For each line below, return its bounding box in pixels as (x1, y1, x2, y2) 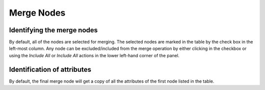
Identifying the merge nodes (9, 26, 98, 34)
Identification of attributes (9, 65, 92, 73)
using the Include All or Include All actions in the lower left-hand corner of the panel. (9, 52, 180, 58)
